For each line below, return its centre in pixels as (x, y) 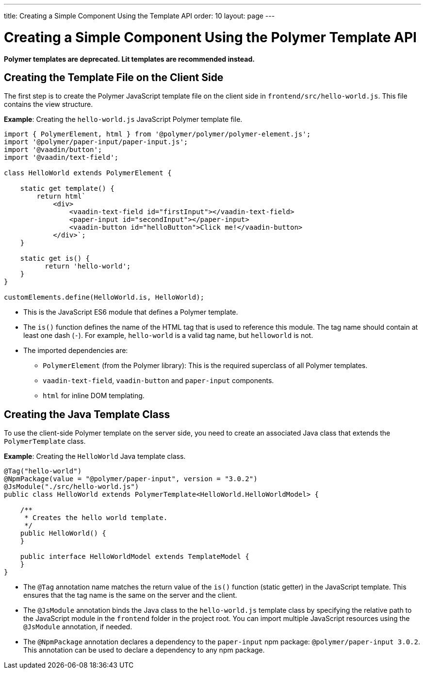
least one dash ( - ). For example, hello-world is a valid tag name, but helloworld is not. (168, 336)
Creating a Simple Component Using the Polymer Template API (210, 37)
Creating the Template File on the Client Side (114, 77)
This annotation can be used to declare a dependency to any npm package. (144, 650)
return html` (61, 196)
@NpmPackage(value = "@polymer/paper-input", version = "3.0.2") (131, 479)
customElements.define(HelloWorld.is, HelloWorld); (104, 297)
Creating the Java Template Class (87, 414)
